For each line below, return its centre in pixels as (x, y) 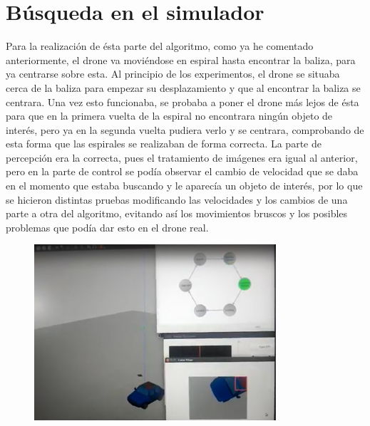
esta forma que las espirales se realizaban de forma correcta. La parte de (164, 144)
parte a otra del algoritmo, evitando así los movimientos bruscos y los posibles (177, 213)
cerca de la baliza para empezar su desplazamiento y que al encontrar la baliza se (183, 87)
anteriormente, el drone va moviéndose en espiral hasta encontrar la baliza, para (181, 59)
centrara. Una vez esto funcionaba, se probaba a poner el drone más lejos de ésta (183, 102)
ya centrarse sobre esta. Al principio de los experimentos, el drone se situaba (173, 74)
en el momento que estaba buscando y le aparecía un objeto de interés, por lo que (184, 186)
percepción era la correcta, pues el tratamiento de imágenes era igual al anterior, (182, 157)
